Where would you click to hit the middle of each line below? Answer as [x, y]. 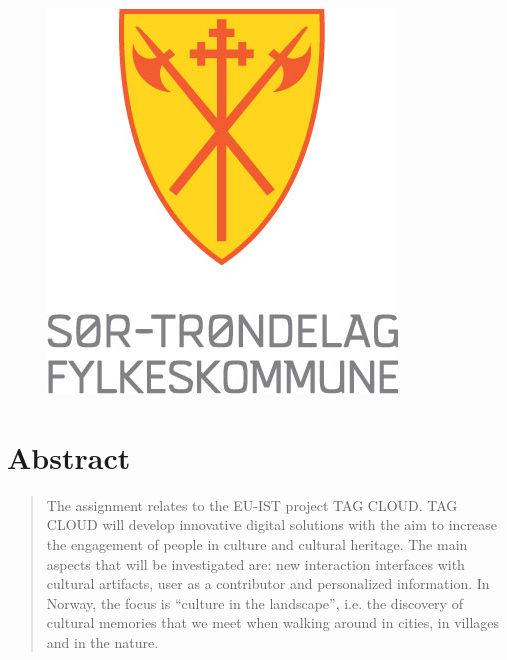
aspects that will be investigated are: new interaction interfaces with [255, 563]
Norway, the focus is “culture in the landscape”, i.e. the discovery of [254, 602]
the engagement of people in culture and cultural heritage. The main [257, 543]
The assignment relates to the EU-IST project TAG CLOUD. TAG [252, 504]
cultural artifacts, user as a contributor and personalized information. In [268, 583]
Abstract [69, 456]
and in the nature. [102, 641]
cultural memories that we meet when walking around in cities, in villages [273, 622]
